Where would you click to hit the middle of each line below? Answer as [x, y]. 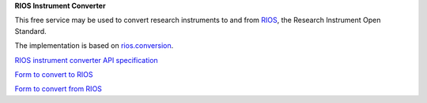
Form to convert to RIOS [54, 74]
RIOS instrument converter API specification [86, 60]
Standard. [30, 31]
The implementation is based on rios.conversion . [94, 46]
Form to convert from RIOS [59, 89]
